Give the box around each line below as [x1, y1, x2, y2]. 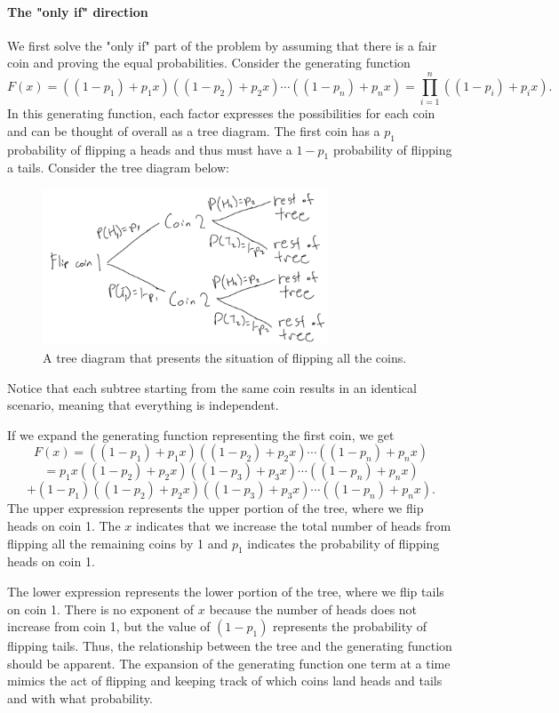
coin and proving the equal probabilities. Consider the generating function [7, 53, 411, 72]
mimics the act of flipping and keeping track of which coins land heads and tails [7, 671, 443, 690]
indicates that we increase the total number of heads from [135, 517, 451, 535]
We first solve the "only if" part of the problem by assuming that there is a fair [7, 36, 437, 54]
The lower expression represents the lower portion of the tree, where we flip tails [7, 582, 444, 601]
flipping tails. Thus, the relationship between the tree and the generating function [7, 637, 452, 655]
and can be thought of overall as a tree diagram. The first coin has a [7, 121, 380, 140]
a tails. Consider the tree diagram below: [7, 158, 229, 177]
